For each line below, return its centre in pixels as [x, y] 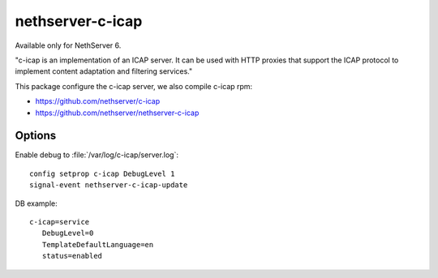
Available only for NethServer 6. [68, 45]
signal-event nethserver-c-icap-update [109, 185]
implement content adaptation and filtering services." [104, 71]
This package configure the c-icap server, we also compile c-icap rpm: [134, 86]
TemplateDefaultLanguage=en [98, 244]
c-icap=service [60, 222]
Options [36, 136]
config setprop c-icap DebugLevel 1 [102, 173]
